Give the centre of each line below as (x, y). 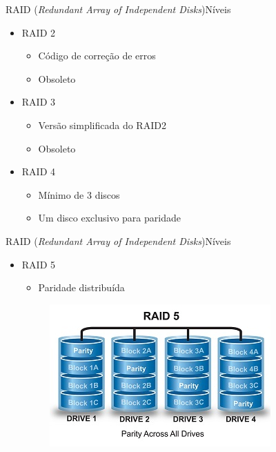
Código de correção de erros (97, 56)
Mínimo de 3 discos (79, 194)
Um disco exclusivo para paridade (109, 218)
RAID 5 (39, 264)
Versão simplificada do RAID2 (102, 125)
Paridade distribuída (81, 287)
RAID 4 (39, 171)
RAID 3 (39, 102)
